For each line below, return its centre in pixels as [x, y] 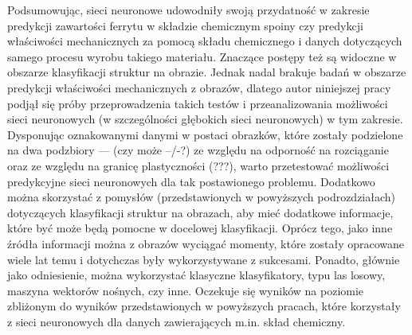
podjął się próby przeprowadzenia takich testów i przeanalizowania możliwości [198, 103]
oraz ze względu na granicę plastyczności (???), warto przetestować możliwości [198, 165]
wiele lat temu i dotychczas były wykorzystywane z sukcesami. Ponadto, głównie [204, 259]
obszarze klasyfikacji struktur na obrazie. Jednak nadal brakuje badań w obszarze [207, 72]
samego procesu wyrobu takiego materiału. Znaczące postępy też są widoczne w [202, 56]
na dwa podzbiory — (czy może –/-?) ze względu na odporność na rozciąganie [198, 150]
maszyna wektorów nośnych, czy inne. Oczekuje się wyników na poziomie [186, 290]
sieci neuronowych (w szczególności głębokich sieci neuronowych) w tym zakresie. [205, 119]
